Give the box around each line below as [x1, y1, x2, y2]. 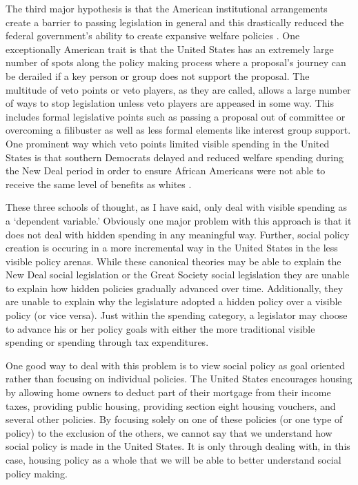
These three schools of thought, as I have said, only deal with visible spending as [6, 200, 347, 214]
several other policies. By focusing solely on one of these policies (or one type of [6, 412, 343, 426]
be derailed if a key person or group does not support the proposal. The [6, 68, 310, 83]
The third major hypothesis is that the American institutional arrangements [6, 1, 328, 15]
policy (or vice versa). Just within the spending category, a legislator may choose [6, 308, 348, 322]
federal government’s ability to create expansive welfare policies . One [6, 28, 300, 43]
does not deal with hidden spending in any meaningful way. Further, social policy [6, 227, 350, 241]
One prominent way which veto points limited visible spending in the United [6, 136, 330, 150]
